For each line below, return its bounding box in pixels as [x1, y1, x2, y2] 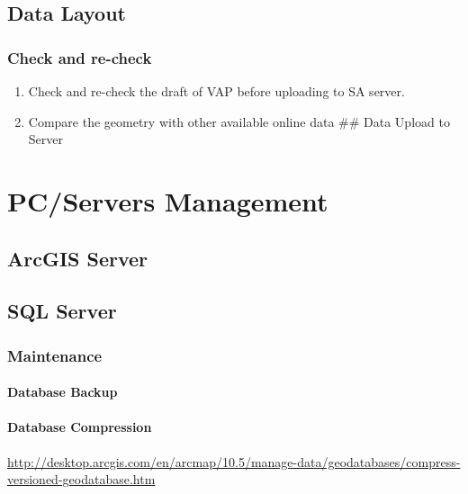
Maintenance [7, 344, 103, 366]
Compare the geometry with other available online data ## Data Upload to [28, 112, 450, 130]
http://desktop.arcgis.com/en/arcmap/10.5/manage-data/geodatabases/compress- [7, 452, 461, 471]
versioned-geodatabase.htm [7, 470, 156, 489]
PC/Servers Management [7, 182, 328, 219]
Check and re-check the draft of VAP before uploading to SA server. [28, 82, 405, 100]
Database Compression [7, 418, 152, 436]
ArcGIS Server [7, 244, 148, 272]
